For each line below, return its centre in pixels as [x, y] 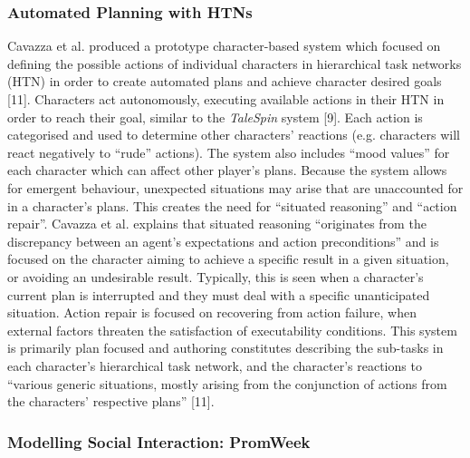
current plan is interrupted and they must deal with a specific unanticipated [219, 294]
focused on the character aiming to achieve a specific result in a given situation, [228, 259]
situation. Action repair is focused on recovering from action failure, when [212, 312]
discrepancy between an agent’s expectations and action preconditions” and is [223, 241]
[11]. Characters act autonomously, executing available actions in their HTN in [226, 99]
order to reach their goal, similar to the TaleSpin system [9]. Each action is [215, 117]
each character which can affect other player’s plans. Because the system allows [227, 170]
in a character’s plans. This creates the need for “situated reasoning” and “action [232, 205]
